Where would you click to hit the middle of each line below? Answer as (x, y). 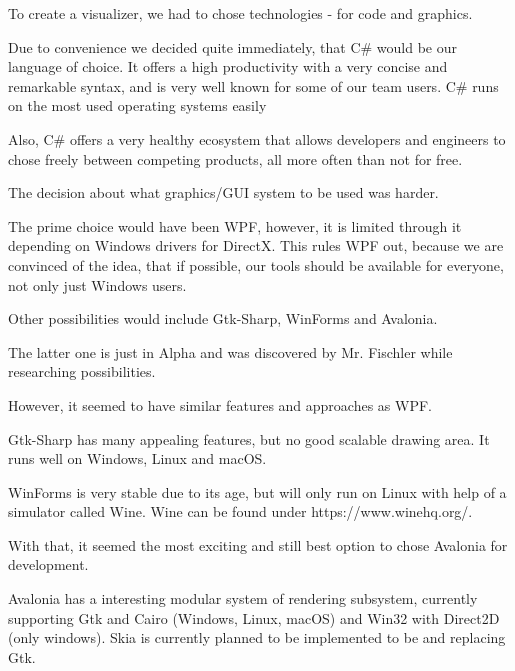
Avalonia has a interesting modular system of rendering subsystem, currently (243, 598)
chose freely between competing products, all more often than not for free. (235, 158)
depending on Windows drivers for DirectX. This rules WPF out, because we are (256, 245)
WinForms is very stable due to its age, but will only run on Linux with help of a (257, 491)
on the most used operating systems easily (137, 105)
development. (48, 564)
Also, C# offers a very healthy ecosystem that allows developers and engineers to (257, 138)
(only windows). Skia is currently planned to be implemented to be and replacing (257, 637)
